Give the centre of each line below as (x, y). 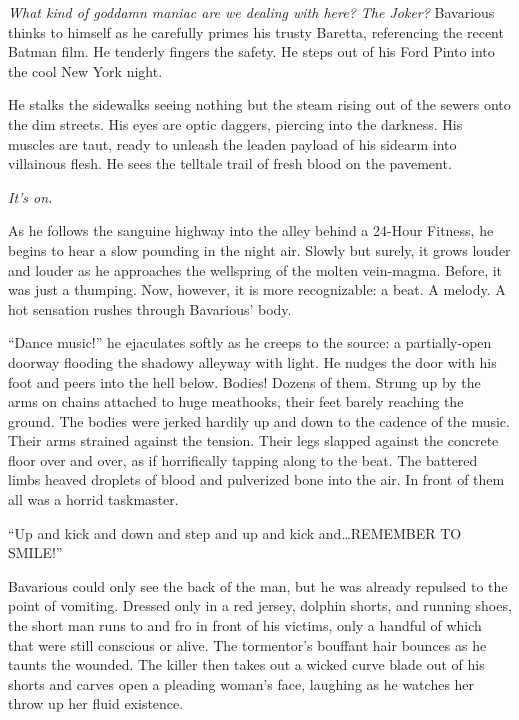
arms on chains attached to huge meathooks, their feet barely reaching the (236, 401)
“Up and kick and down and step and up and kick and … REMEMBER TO (235, 532)
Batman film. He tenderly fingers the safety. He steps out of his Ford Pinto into (251, 51)
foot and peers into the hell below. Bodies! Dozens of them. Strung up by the (244, 381)
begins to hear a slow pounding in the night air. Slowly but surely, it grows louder (259, 249)
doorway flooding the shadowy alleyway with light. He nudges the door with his (252, 361)
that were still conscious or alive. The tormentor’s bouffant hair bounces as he (247, 644)
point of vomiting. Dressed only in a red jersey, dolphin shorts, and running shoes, (260, 605)
